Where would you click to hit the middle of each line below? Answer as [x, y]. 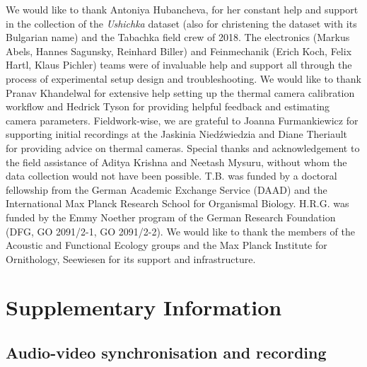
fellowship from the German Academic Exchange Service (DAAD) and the [167, 189]
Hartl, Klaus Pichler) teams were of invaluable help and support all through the [179, 65]
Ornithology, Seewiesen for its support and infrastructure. [131, 258]
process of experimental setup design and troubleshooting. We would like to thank [183, 78]
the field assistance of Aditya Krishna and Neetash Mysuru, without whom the [176, 162]
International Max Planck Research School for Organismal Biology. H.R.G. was [177, 203]
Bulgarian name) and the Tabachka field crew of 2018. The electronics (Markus [178, 37]
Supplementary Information [144, 307]
